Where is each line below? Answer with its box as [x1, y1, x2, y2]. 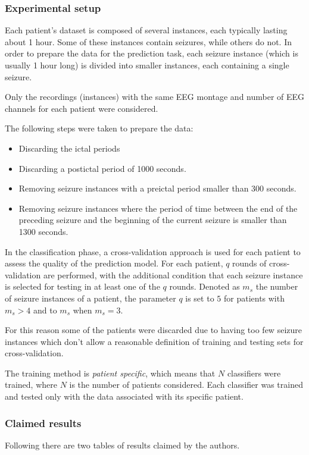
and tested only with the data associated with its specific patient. [5, 390, 244, 403]
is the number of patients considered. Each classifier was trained [69, 378, 303, 391]
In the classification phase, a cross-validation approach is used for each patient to [5, 245, 301, 258]
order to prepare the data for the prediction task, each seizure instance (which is [5, 47, 298, 59]
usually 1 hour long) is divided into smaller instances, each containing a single [5, 59, 289, 71]
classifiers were [227, 366, 281, 379]
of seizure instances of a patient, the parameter [5, 291, 176, 304]
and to [33, 303, 57, 316]
